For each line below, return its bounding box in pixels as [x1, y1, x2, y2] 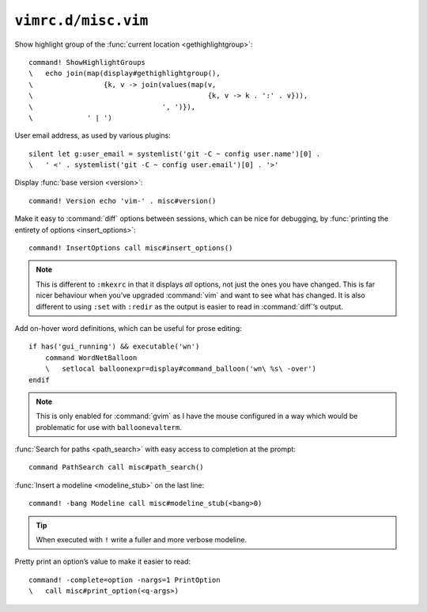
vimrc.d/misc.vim [14, 12, 149, 29]
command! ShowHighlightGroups [28, 58, 146, 67]
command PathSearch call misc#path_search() [28, 463, 205, 472]
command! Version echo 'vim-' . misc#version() [28, 196, 217, 205]
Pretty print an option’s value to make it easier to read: [14, 557, 191, 566]
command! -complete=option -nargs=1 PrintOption [28, 575, 221, 584]
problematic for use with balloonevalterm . [36, 422, 182, 431]
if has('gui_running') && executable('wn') [28, 342, 200, 352]
